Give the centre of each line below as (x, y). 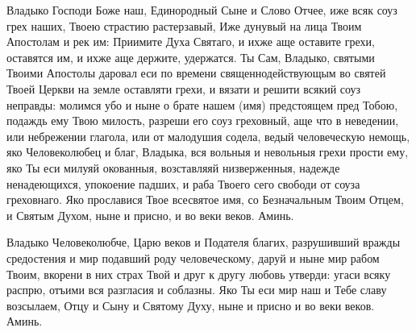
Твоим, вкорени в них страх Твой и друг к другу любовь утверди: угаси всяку (199, 274)
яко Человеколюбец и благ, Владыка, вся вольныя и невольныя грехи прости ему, (208, 152)
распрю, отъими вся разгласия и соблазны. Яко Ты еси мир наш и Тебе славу (197, 290)
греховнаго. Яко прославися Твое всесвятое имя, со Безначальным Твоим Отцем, (205, 199)
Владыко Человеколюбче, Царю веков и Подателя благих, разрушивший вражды (204, 242)
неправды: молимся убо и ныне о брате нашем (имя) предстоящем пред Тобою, (202, 104)
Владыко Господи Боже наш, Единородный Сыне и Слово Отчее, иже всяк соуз (202, 10)
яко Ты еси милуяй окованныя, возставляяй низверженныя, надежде (173, 167)
